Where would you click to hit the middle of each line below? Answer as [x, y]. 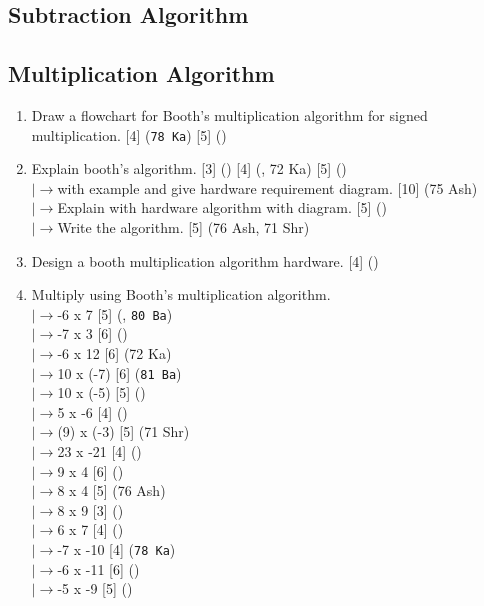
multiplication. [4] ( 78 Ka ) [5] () [129, 134]
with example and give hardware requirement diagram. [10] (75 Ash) [267, 187]
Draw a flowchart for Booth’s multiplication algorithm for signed [229, 114]
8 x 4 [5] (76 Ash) [111, 490]
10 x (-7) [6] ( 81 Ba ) [119, 372]
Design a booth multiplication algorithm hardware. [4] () [205, 260]
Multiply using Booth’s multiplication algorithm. [181, 294]
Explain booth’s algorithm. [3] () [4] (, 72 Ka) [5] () [189, 168]
